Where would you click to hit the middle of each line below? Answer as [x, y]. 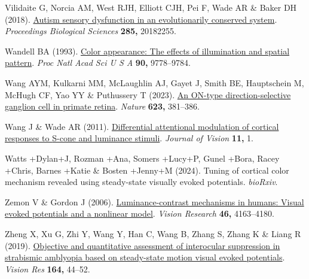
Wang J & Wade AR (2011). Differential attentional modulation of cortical [142, 126]
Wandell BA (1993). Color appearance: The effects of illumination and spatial [147, 51]
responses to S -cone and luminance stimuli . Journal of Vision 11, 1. [129, 138]
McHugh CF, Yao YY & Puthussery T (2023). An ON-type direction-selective [148, 94]
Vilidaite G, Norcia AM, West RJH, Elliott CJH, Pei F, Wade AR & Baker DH [151, 7]
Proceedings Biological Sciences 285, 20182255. [91, 31]
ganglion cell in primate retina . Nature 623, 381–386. [102, 106]
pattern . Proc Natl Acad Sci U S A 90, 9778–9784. [98, 63]
